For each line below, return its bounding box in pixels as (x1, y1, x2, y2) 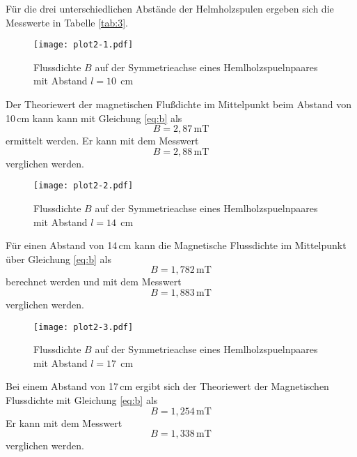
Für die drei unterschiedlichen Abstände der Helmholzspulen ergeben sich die (6, 1, 334, 15)
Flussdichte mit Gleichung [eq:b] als (6, 393, 158, 407)
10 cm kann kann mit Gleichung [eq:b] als (6, 110, 182, 125)
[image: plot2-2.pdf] (33, 181, 134, 191)
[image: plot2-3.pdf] (33, 322, 134, 332)
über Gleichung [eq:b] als (6, 251, 111, 266)
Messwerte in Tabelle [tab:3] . (6, 15, 128, 29)
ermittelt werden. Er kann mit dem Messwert (6, 133, 199, 148)
